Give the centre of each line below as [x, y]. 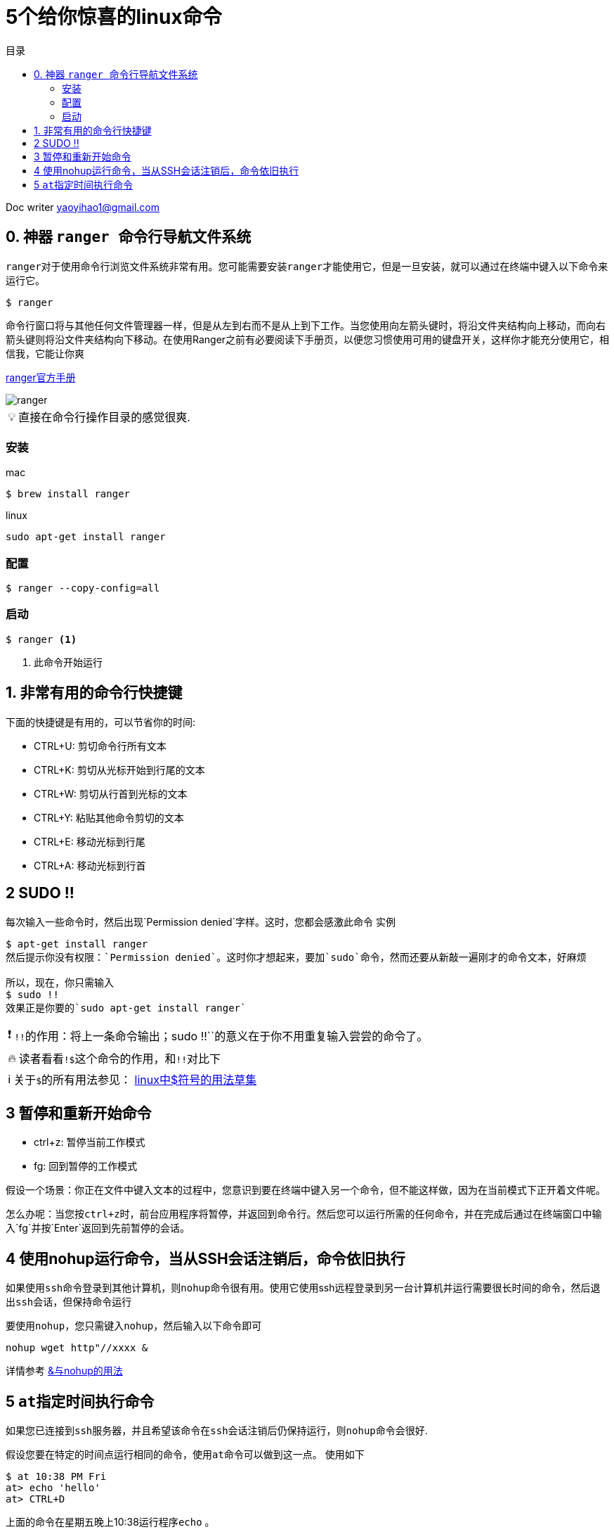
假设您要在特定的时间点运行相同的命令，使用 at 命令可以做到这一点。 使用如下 [185, 1455]
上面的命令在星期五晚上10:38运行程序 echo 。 [110, 1522]
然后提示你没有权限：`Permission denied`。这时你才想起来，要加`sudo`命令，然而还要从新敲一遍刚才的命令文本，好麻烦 [296, 957]
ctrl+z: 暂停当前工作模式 [90, 1142]
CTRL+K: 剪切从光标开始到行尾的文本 [119, 770]
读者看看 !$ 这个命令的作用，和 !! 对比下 [120, 1058]
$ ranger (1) [41, 639]
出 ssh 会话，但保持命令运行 [69, 1302]
